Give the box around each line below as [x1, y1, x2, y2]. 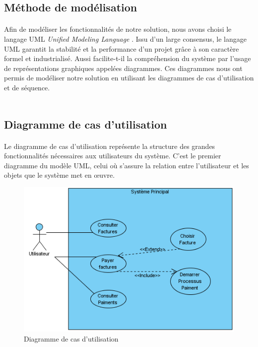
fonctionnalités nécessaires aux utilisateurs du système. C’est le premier [4, 150, 221, 161]
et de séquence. [4, 82, 50, 92]
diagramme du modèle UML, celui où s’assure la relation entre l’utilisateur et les [4, 160, 249, 170]
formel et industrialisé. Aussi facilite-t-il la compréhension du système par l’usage [4, 53, 251, 64]
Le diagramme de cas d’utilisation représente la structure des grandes [4, 140, 215, 151]
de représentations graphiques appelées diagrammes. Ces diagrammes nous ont [4, 63, 243, 73]
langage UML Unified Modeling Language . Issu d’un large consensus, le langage [4, 33, 247, 44]
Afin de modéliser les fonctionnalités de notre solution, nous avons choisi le [4, 24, 232, 34]
